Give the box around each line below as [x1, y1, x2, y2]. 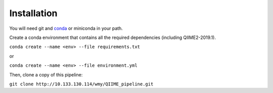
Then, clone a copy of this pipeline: [9, 71, 83, 78]
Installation [9, 8, 58, 19]
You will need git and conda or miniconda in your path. [9, 25, 123, 31]
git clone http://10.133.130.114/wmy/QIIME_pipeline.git [9, 81, 154, 87]
